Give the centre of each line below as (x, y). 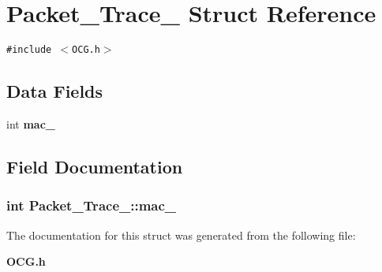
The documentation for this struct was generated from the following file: (181, 235)
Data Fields (55, 91)
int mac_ (31, 123)
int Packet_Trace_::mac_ (92, 205)
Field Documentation (95, 166)
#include (29, 50)
